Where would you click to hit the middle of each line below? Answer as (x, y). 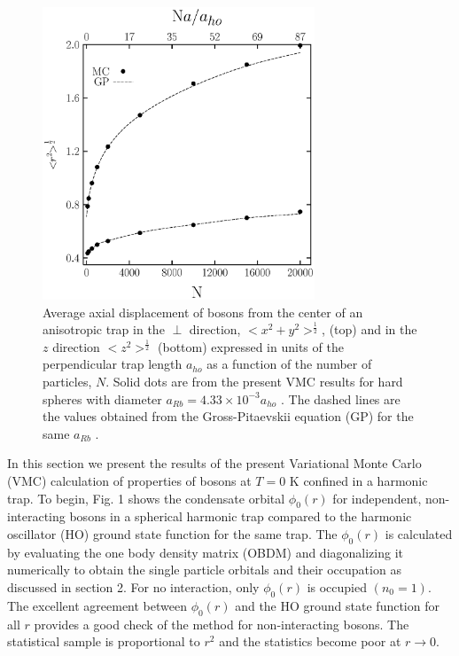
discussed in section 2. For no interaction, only (133, 586)
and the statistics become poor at (310, 641)
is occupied (337, 586)
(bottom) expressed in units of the (251, 346)
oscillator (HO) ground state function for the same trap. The (172, 533)
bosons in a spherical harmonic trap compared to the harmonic (241, 516)
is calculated (419, 533)
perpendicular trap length (113, 364)
